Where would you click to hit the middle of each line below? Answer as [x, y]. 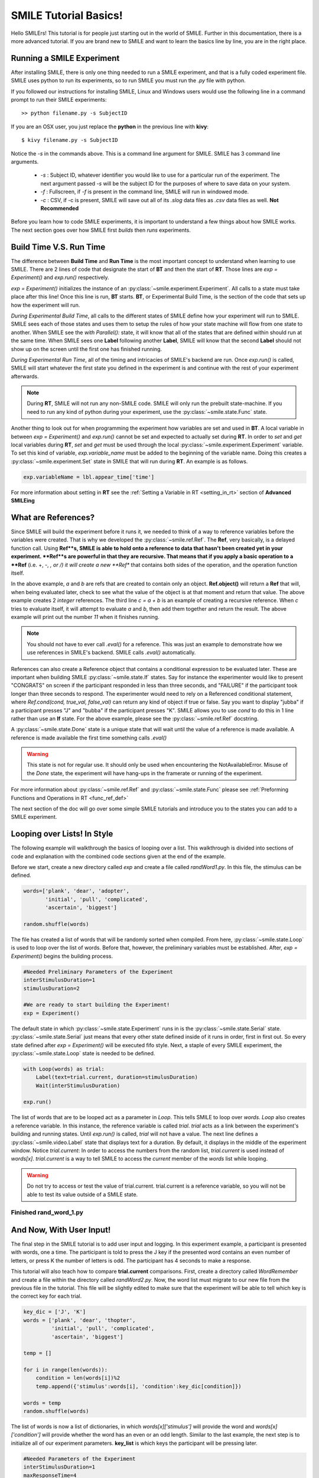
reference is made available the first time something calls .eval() [89, 738]
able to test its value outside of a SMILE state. [82, 1194]
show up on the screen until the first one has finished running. [87, 349]
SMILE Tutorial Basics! [67, 15]
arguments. [25, 161]
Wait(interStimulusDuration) [78, 1085]
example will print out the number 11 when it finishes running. [85, 617]
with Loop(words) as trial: [64, 1069]
